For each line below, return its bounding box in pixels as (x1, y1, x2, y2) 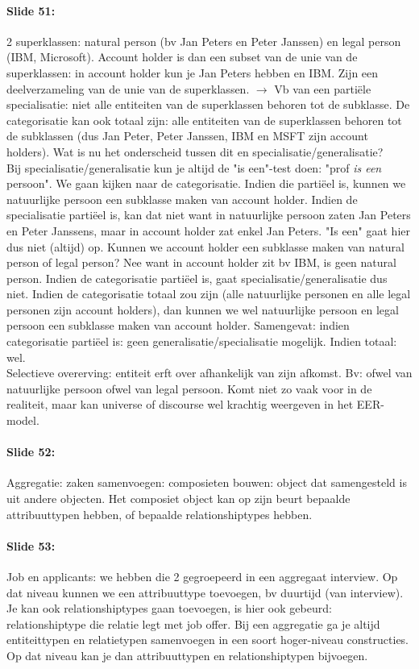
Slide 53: (6, 537, 56, 554)
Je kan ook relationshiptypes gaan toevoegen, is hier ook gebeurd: (6, 600, 332, 617)
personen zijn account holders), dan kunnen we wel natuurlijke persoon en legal (6, 301, 399, 318)
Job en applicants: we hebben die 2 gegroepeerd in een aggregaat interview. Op (6, 568, 398, 585)
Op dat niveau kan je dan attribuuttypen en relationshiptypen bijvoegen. (6, 646, 368, 663)
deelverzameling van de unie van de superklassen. (6, 80, 250, 97)
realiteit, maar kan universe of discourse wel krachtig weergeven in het (6, 396, 354, 413)
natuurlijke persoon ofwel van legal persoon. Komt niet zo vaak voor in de (6, 380, 372, 397)
